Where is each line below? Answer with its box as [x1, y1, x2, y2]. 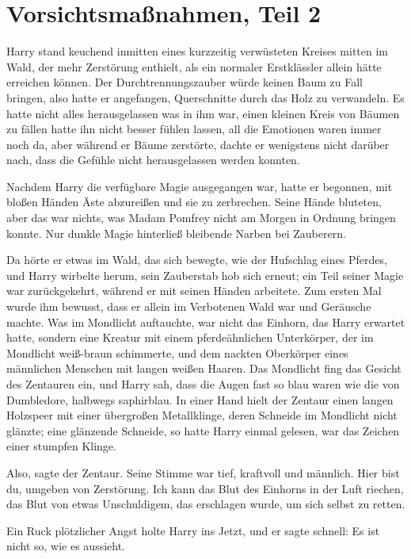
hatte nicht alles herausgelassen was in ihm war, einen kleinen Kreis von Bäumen [6, 105, 400, 121]
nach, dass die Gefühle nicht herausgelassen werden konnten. [6, 151, 300, 168]
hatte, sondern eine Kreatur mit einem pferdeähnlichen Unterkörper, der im [6, 329, 374, 346]
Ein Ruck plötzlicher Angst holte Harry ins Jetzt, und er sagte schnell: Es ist [6, 522, 380, 538]
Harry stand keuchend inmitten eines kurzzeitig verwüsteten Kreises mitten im [6, 43, 388, 59]
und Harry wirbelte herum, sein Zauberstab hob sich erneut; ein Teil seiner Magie [6, 266, 404, 283]
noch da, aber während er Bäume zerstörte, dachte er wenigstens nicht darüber [6, 136, 390, 152]
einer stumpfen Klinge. [6, 438, 116, 454]
